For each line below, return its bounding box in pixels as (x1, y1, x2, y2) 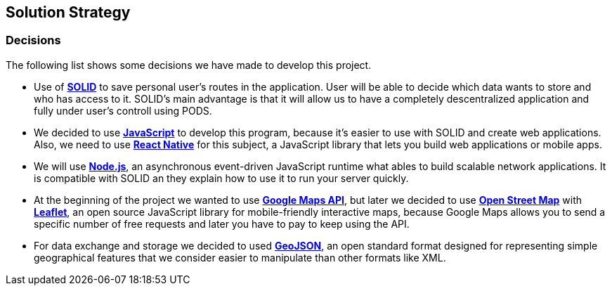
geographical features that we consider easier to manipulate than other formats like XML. (34, 251, 446, 264)
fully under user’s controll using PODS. (34, 104, 212, 117)
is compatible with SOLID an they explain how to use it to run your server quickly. (34, 172, 409, 184)
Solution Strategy (6, 4, 131, 21)
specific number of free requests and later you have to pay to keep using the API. (34, 217, 410, 230)
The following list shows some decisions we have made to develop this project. (6, 58, 372, 71)
